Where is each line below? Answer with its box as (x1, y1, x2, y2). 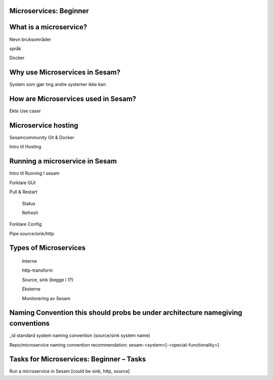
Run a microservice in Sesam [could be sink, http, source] (9, 368, 130, 374)
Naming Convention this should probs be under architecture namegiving (9, 309, 243, 317)
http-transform (22, 267, 53, 273)
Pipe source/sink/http (9, 230, 55, 236)
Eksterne (22, 286, 41, 292)
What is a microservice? (9, 23, 87, 31)
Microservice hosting (9, 121, 78, 130)
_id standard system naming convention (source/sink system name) (9, 332, 151, 339)
